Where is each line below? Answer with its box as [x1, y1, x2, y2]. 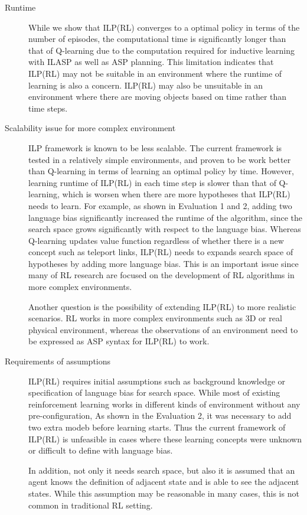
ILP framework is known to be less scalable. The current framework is [28, 141, 282, 154]
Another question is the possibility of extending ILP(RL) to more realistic [28, 300, 296, 312]
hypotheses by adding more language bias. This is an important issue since [28, 257, 299, 269]
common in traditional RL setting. [28, 498, 153, 511]
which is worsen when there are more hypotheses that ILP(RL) [62, 188, 290, 200]
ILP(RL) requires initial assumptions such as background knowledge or [28, 374, 286, 387]
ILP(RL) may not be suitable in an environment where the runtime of [28, 67, 282, 79]
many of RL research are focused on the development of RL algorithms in [28, 269, 295, 281]
